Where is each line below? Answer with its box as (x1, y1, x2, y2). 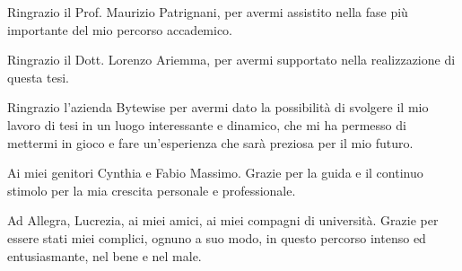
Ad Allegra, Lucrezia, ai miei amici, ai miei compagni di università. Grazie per (7, 211, 439, 230)
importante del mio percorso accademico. (7, 20, 233, 39)
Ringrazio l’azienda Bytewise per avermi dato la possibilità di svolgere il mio (7, 98, 429, 117)
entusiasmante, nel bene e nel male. (7, 246, 202, 265)
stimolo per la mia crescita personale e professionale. (7, 180, 296, 199)
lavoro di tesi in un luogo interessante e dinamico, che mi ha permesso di (7, 115, 406, 134)
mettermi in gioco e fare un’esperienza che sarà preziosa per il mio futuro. (7, 133, 414, 152)
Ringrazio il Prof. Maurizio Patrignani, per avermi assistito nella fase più (7, 3, 408, 21)
